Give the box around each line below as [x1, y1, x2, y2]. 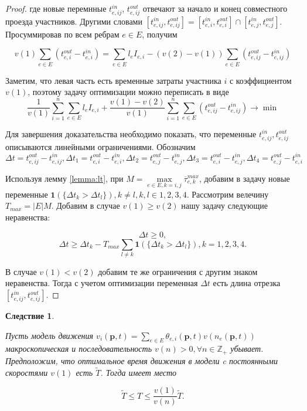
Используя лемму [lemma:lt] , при [5, 172, 124, 184]
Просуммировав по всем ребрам [5, 28, 120, 40]
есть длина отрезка [213, 277, 281, 289]
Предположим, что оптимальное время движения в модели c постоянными [5, 354, 278, 366]
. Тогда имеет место [100, 366, 177, 378]
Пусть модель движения [5, 329, 94, 341]
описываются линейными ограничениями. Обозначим [5, 140, 196, 152]
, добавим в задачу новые [199, 172, 290, 184]
